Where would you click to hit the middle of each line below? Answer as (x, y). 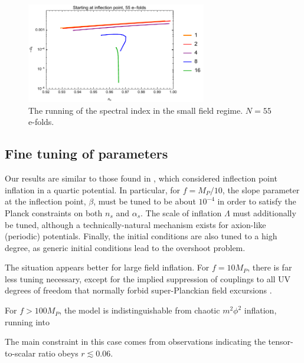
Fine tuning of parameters (86, 154)
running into (27, 321)
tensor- (281, 341)
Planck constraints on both (54, 212)
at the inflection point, (45, 201)
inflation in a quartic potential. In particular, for (92, 189)
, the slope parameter (261, 189)
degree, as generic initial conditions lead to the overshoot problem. (125, 247)
